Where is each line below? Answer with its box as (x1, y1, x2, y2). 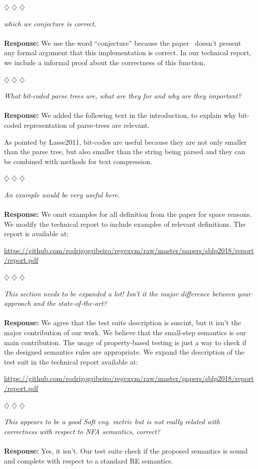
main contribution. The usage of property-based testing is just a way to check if (4, 337, 247, 347)
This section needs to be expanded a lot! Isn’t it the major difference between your (4, 288, 252, 298)
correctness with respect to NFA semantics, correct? (4, 426, 160, 436)
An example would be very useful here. (4, 189, 120, 199)
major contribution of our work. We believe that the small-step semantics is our (4, 327, 247, 338)
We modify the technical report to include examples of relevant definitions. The (4, 218, 246, 229)
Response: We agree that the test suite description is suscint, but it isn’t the (4, 317, 241, 328)
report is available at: (4, 228, 69, 239)
